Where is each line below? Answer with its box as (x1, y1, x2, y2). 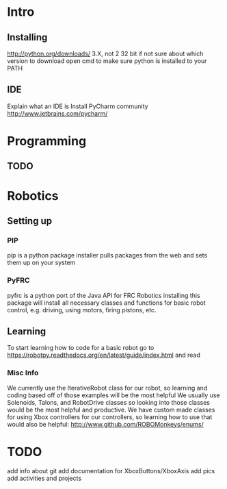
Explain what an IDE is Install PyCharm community (7, 102, 148, 110)
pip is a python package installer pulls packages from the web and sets (7, 251, 208, 260)
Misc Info (7, 368, 39, 377)
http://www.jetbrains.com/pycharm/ (7, 109, 108, 117)
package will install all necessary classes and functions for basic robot (7, 299, 206, 307)
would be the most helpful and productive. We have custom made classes (7, 405, 215, 414)
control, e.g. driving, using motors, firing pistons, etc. (7, 305, 157, 314)
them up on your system (7, 258, 76, 267)
